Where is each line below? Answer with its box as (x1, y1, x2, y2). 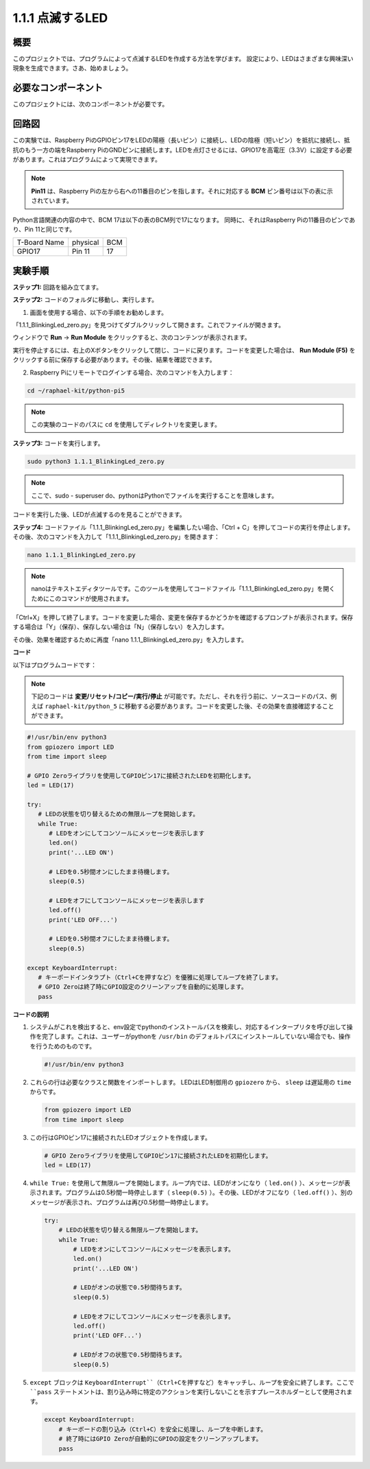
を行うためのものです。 (29, 1042, 96, 1050)
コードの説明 (12, 1010, 49, 1018)
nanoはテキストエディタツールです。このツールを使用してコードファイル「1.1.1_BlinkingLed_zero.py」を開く (31, 585, 336, 593)
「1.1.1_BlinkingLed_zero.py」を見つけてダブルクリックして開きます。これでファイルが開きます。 (12, 321, 284, 329)
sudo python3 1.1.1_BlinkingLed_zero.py (27, 458, 164, 466)
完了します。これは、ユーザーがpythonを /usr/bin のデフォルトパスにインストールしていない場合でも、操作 (41, 1033, 351, 1041)
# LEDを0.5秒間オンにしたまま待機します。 (49, 868, 173, 875)
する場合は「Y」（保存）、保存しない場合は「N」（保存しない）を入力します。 (12, 623, 228, 631)
